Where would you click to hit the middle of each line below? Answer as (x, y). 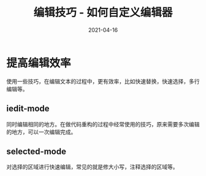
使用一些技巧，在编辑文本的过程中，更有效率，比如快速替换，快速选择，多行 (103, 81)
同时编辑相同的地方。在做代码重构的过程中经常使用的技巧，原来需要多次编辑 (103, 124)
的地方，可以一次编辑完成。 (41, 132)
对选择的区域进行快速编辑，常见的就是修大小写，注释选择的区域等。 (92, 167)
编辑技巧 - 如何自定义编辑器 (103, 13)
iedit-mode (28, 109)
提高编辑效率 (39, 63)
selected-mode (36, 151)
